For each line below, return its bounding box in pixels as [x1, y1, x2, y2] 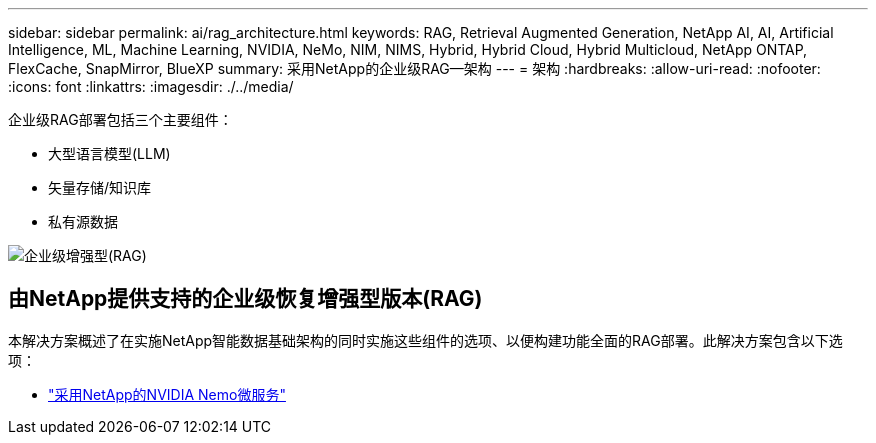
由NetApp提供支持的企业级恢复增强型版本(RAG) [8, 286, 483, 312]
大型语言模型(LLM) [48, 145, 171, 162]
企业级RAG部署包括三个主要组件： [8, 111, 233, 128]
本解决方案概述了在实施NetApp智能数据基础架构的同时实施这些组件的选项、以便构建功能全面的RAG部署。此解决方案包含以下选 [8, 331, 843, 349]
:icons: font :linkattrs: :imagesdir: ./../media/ [8, 78, 294, 95]
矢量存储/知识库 [48, 179, 152, 196]
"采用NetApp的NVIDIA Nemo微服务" [48, 385, 286, 403]
